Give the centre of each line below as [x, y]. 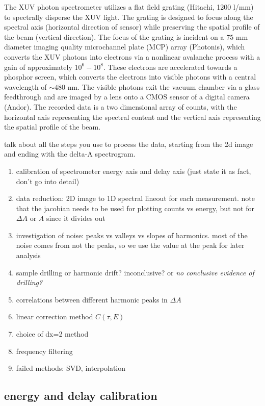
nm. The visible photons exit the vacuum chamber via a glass [164, 86]
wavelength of [25, 86]
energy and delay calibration [81, 396]
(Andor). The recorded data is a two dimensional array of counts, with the [121, 106]
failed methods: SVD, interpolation [71, 368]
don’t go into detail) [48, 181]
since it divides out [76, 218]
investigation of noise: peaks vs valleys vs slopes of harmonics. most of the [132, 235]
